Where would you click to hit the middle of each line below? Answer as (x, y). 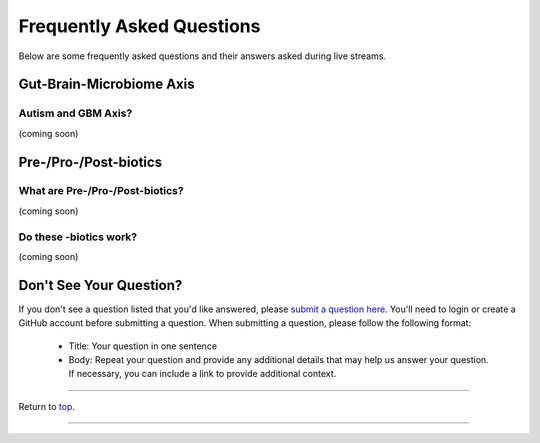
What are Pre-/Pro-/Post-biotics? (101, 191)
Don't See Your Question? (100, 285)
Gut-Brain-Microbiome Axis (106, 84)
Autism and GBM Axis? (75, 113)
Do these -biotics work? (78, 237)
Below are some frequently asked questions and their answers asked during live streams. (202, 56)
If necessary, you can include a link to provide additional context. (202, 374)
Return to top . (46, 406)
